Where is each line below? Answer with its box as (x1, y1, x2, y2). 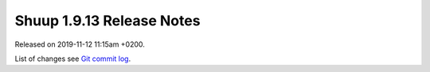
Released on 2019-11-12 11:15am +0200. (14, 40, 145, 49)
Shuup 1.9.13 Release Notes (14, 12, 201, 29)
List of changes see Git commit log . (14, 54, 131, 63)
